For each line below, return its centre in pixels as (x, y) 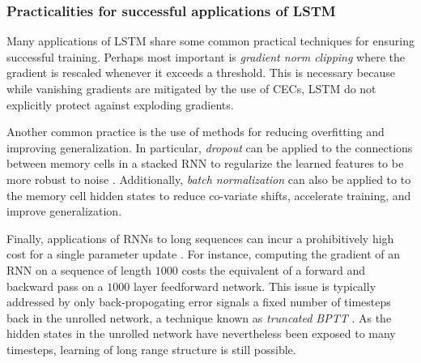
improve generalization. (64, 211)
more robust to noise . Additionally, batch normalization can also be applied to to (209, 179)
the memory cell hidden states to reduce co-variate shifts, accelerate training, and (209, 195)
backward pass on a (55, 286)
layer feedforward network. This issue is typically (255, 286)
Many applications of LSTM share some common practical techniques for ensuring (210, 41)
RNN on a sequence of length (79, 269)
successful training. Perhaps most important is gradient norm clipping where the (206, 56)
